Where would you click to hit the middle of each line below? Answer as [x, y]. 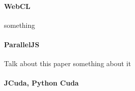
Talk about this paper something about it [67, 63]
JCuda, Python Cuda [41, 83]
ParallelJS [22, 44]
